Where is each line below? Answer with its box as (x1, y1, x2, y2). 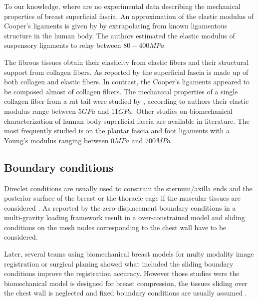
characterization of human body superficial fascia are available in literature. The (4, 115, 250, 126)
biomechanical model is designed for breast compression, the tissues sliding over (4, 278, 248, 288)
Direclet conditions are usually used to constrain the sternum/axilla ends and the (4, 183, 253, 193)
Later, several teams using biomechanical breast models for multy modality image (4, 249, 254, 259)
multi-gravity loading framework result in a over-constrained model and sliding (4, 212, 245, 223)
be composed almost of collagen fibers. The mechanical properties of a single (4, 86, 238, 96)
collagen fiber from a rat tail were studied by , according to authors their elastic (4, 96, 249, 106)
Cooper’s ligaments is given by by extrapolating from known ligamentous (4, 20, 228, 31)
